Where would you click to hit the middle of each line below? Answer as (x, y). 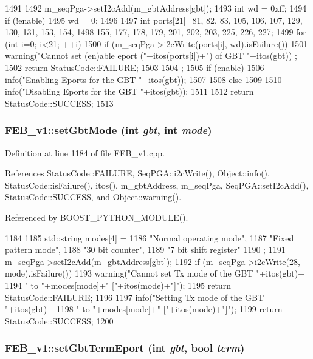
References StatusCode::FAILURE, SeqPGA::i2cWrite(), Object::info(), (137, 173)
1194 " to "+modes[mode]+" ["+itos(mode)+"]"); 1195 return (118, 285)
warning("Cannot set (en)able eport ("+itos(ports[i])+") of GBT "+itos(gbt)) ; (151, 55)
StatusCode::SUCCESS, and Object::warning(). (93, 197)
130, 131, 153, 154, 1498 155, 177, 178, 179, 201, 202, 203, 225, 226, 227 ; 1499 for (156, 32)
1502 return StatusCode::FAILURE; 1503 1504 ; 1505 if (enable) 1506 (135, 67)
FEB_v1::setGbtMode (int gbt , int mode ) (108, 130)
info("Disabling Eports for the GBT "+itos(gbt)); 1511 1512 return (129, 91)
